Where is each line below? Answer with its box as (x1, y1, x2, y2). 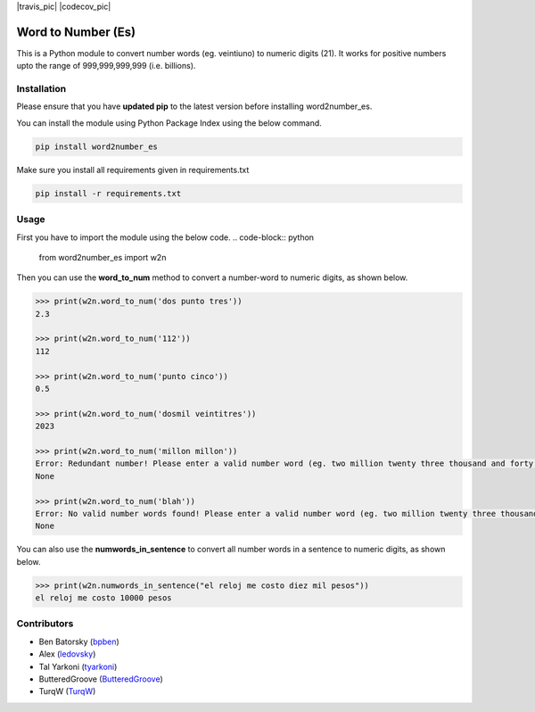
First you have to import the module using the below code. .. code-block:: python (16, 232, 315, 243)
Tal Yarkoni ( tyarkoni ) (38, 661, 118, 672)
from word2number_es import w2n (38, 252, 167, 262)
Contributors (16, 617, 74, 630)
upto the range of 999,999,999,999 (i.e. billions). (16, 61, 196, 71)
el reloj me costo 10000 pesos (35, 593, 173, 603)
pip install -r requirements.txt (35, 188, 182, 198)
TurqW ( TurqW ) (38, 686, 96, 697)
